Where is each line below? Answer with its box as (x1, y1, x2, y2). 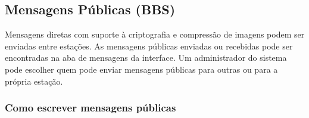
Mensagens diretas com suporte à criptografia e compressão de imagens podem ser (5, 28, 305, 41)
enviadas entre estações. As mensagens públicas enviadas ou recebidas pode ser (5, 39, 293, 52)
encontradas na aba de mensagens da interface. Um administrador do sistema (5, 51, 287, 64)
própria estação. (5, 74, 63, 87)
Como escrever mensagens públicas (5, 100, 176, 115)
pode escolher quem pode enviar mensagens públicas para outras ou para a (5, 63, 278, 75)
